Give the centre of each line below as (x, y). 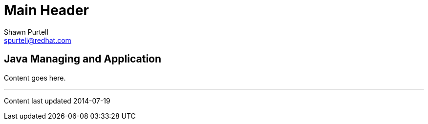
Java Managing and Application (83, 59)
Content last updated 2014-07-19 (57, 101)
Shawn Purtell (26, 32)
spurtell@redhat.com (38, 40)
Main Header (46, 10)
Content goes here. (35, 78)
